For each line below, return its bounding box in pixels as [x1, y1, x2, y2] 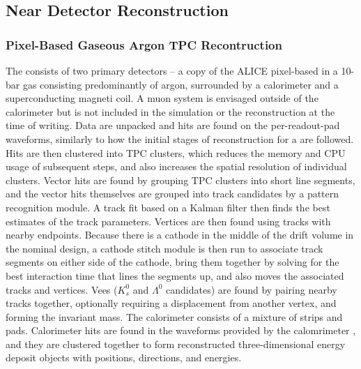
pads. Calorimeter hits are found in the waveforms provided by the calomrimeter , [6, 323, 356, 338]
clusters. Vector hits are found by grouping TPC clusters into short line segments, [6, 172, 355, 187]
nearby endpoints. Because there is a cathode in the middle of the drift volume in [6, 227, 354, 242]
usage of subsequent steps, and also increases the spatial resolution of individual [6, 159, 347, 174]
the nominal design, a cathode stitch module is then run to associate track [6, 241, 323, 255]
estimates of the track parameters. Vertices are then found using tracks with [6, 213, 331, 228]
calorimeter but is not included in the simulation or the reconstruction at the [6, 104, 335, 119]
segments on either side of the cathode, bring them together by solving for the [6, 255, 339, 269]
